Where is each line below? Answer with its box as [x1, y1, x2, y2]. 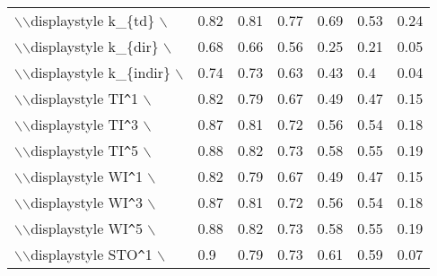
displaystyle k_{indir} [31, 62, 170, 82]
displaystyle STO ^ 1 [31, 244, 153, 264]
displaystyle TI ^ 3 [31, 114, 139, 134]
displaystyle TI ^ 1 [31, 88, 139, 108]
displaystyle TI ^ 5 [31, 140, 139, 160]
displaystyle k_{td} [31, 10, 155, 30]
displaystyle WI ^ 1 [31, 166, 144, 186]
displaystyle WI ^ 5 [31, 218, 144, 238]
